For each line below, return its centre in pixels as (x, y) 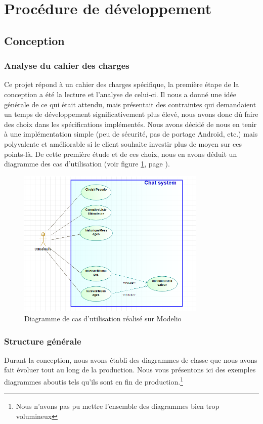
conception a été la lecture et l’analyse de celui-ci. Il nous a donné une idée (120, 94)
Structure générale (43, 341)
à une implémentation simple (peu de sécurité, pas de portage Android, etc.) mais (131, 134)
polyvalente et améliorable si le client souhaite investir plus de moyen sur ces (123, 143)
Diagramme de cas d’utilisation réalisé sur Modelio (103, 319)
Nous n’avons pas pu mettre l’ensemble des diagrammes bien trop (118, 406)
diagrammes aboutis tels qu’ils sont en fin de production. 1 (94, 381)
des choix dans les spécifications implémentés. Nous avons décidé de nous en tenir (130, 124)
